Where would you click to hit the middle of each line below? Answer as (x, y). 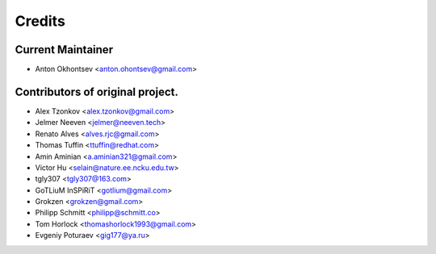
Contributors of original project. (97, 92)
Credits (40, 21)
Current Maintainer (64, 50)
